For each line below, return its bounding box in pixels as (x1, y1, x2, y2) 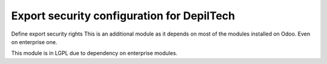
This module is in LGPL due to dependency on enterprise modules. (11, 50, 178, 57)
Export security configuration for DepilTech (11, 9, 236, 22)
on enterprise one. (11, 38, 58, 45)
